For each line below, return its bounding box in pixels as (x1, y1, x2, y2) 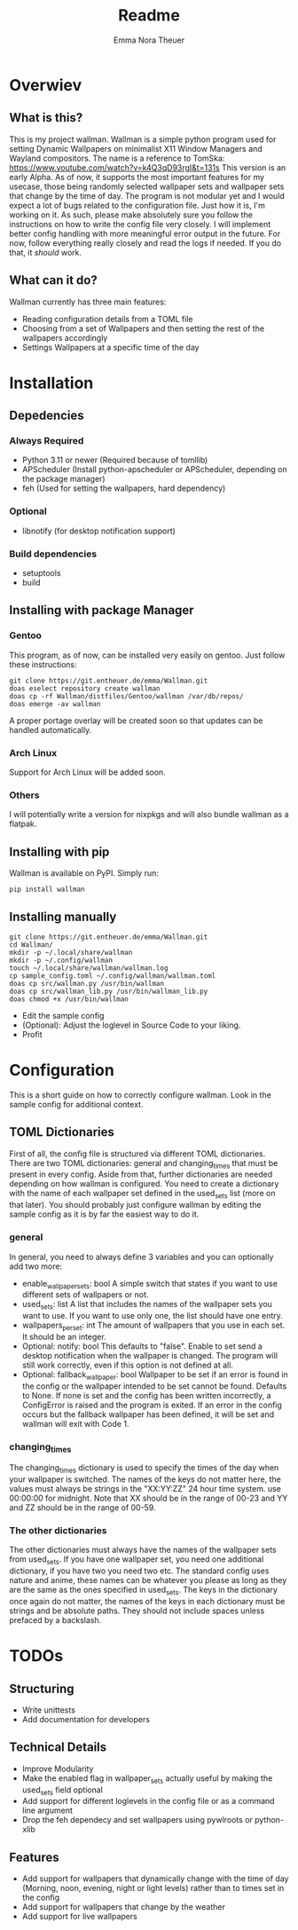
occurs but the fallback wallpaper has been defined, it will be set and (21, 1408, 275, 1420)
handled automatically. (9, 724, 92, 735)
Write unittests (21, 1705, 75, 1715)
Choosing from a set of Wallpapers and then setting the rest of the (21, 323, 264, 334)
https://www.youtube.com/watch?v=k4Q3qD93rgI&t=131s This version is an (9, 161, 286, 173)
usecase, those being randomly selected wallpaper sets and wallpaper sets (9, 181, 285, 192)
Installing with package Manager (9, 603, 194, 618)
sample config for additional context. (9, 1099, 144, 1109)
